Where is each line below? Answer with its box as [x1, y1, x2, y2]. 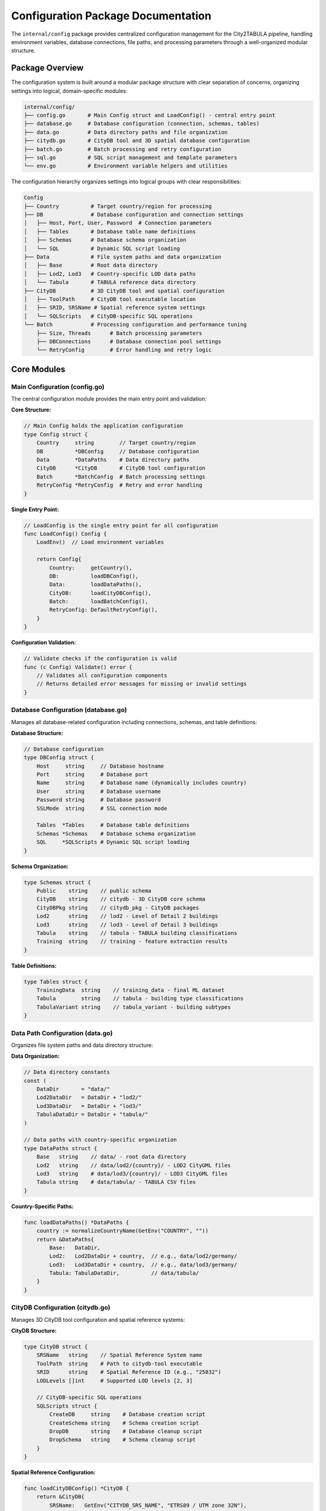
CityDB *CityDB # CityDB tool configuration [36, 465, 206, 471]
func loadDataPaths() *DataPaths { [24, 1218, 129, 1226]
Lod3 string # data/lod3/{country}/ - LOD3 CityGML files [36, 1170, 228, 1177]
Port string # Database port [36, 771, 149, 778]
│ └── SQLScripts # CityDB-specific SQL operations [24, 312, 193, 320]
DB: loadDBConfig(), [49, 572, 139, 580]
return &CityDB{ [36, 1493, 85, 1500]
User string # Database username [36, 788, 161, 795]
